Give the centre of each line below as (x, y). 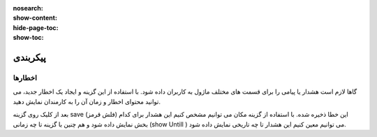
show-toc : (28, 38)
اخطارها (25, 78)
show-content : (35, 18)
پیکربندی (30, 57)
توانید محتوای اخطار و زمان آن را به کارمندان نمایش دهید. (87, 101)
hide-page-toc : (36, 27)
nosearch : (28, 8)
